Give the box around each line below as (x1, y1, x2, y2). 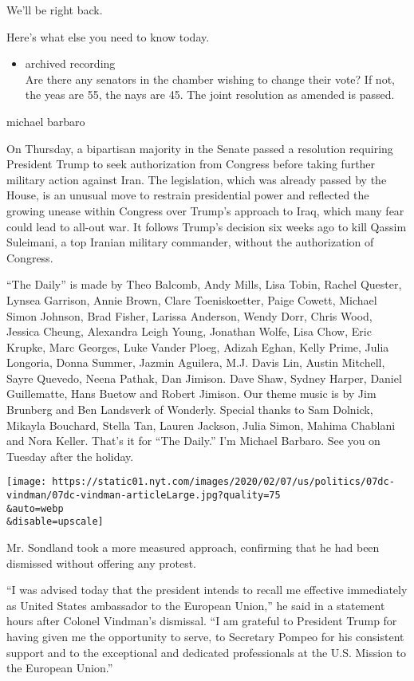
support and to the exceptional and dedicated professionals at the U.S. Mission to (6, 644, 407, 660)
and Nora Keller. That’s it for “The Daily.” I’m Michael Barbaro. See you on (6, 432, 380, 449)
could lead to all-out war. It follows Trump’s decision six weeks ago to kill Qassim (6, 218, 407, 234)
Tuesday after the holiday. (6, 447, 134, 464)
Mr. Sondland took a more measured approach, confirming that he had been (6, 539, 380, 556)
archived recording (25, 55, 116, 72)
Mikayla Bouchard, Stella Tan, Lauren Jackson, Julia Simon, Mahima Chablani (6, 416, 396, 433)
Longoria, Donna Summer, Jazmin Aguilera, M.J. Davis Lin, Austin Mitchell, (6, 354, 385, 371)
